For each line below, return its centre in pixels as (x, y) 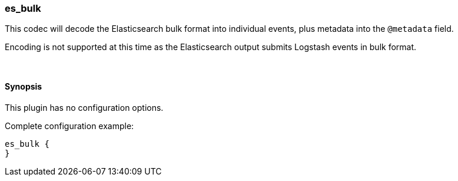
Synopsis (24, 86)
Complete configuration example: (69, 126)
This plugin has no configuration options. (84, 107)
